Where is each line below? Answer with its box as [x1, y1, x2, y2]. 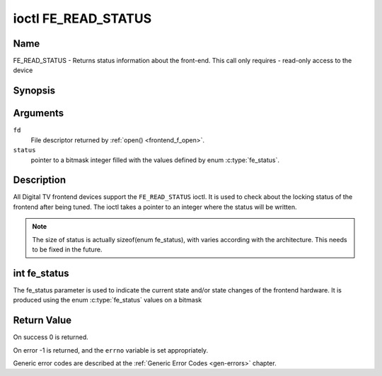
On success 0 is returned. [13, 333, 88, 341]
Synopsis [13, 85, 56, 97]
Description [13, 174, 66, 186]
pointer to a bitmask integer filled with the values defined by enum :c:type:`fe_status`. [30, 156, 279, 164]
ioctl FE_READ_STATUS [13, 11, 152, 26]
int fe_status [13, 267, 70, 279]
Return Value [13, 314, 72, 326]
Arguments [13, 107, 64, 120]
